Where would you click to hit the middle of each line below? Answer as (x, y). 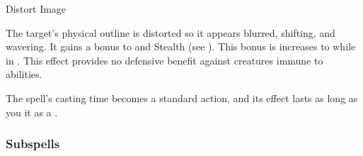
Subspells (33, 144)
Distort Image (36, 9)
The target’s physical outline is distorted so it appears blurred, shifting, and (171, 32)
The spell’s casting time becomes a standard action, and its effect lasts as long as (182, 97)
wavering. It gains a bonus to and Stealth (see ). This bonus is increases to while (181, 46)
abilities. (24, 74)
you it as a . (32, 112)
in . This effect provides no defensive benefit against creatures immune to (165, 60)
